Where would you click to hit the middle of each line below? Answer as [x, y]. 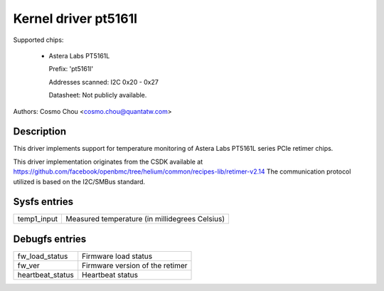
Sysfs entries [43, 202]
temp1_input [38, 219]
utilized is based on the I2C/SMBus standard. [79, 181]
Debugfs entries [50, 239]
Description [40, 132]
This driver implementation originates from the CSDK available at [108, 162]
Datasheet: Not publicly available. [98, 95]
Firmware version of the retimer [135, 265]
